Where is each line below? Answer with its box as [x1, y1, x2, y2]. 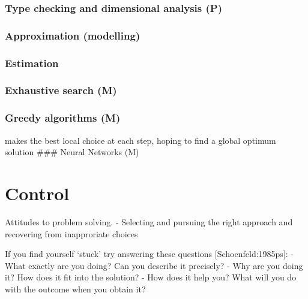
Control [5, 180, 70, 205]
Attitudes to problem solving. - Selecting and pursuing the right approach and [5, 215, 293, 228]
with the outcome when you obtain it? [5, 282, 146, 295]
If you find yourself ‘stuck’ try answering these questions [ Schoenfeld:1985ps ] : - [5, 247, 294, 260]
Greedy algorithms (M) [5, 110, 121, 125]
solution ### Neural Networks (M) [5, 146, 139, 158]
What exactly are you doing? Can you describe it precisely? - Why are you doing [5, 259, 303, 271]
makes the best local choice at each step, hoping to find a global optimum [5, 134, 276, 146]
